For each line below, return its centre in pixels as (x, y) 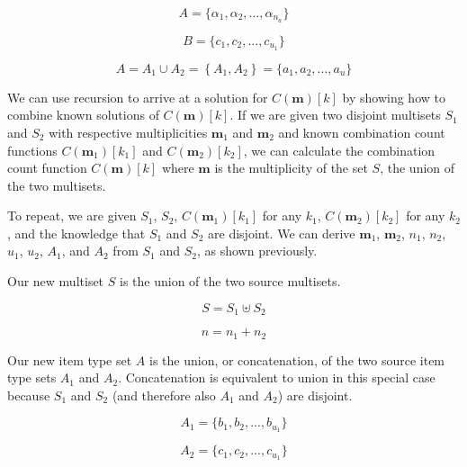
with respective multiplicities (128, 132)
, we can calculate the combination (339, 150)
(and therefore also (164, 395)
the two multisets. (57, 185)
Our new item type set (70, 359)
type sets (32, 377)
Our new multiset (56, 281)
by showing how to (394, 97)
